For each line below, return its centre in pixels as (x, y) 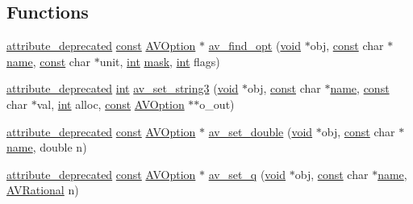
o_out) (217, 104)
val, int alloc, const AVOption (111, 104)
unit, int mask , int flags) (160, 61)
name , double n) (47, 147)
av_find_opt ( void (255, 46)
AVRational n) (43, 190)
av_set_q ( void (247, 174)
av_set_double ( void (261, 131)
